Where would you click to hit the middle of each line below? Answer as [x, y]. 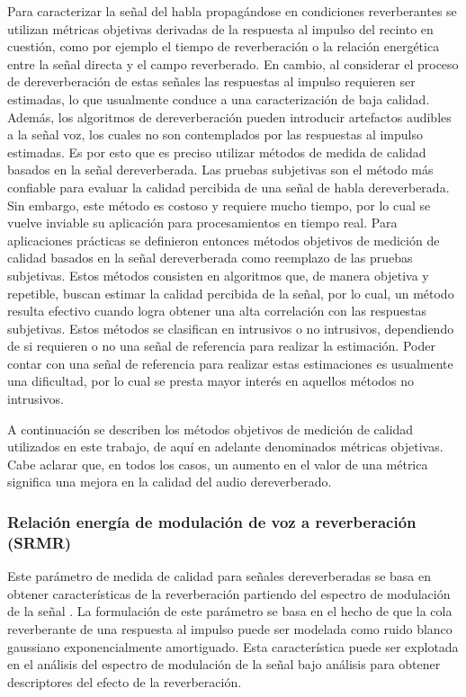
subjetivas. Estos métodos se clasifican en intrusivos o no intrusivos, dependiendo [231, 328]
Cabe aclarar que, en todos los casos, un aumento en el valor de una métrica [218, 464]
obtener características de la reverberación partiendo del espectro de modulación [229, 593]
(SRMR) [40, 542]
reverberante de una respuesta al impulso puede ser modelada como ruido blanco [230, 628]
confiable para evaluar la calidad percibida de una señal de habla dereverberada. [229, 187]
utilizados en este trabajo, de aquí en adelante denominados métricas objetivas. [225, 447]
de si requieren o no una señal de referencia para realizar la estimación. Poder [221, 346]
